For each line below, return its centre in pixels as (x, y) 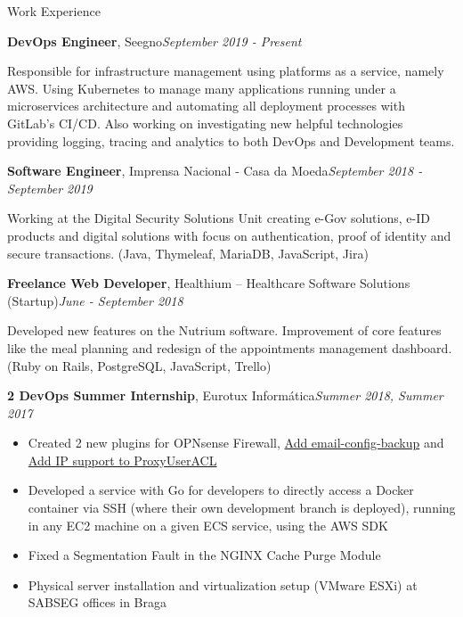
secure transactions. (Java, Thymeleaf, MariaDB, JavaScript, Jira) (188, 253)
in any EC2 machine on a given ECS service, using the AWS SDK (208, 525)
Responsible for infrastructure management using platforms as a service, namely (226, 71)
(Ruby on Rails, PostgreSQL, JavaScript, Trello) (139, 365)
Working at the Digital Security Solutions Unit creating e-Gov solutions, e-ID (219, 218)
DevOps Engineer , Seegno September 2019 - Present (154, 41)
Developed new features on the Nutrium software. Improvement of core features (224, 330)
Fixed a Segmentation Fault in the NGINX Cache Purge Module (204, 555)
